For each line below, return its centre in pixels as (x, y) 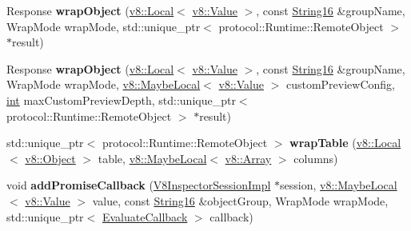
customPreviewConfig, (340, 84)
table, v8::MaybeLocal (152, 158)
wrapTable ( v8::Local (345, 143)
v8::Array (248, 158)
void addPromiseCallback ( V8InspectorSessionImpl (139, 185)
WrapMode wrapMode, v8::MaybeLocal (104, 84)
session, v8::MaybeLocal (339, 185)
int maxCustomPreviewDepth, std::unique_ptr (121, 100)
